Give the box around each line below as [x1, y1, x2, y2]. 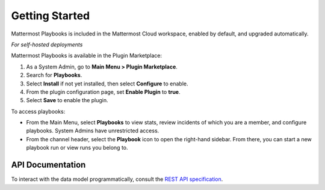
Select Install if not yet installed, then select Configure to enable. [26, 80, 189, 87]
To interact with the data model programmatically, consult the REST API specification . [11, 176, 223, 183]
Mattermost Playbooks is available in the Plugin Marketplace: [11, 52, 162, 60]
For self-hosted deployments [11, 41, 83, 48]
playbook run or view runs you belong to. [26, 144, 128, 152]
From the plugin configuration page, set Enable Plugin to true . [26, 88, 181, 96]
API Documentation [11, 160, 86, 170]
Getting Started [11, 9, 90, 22]
